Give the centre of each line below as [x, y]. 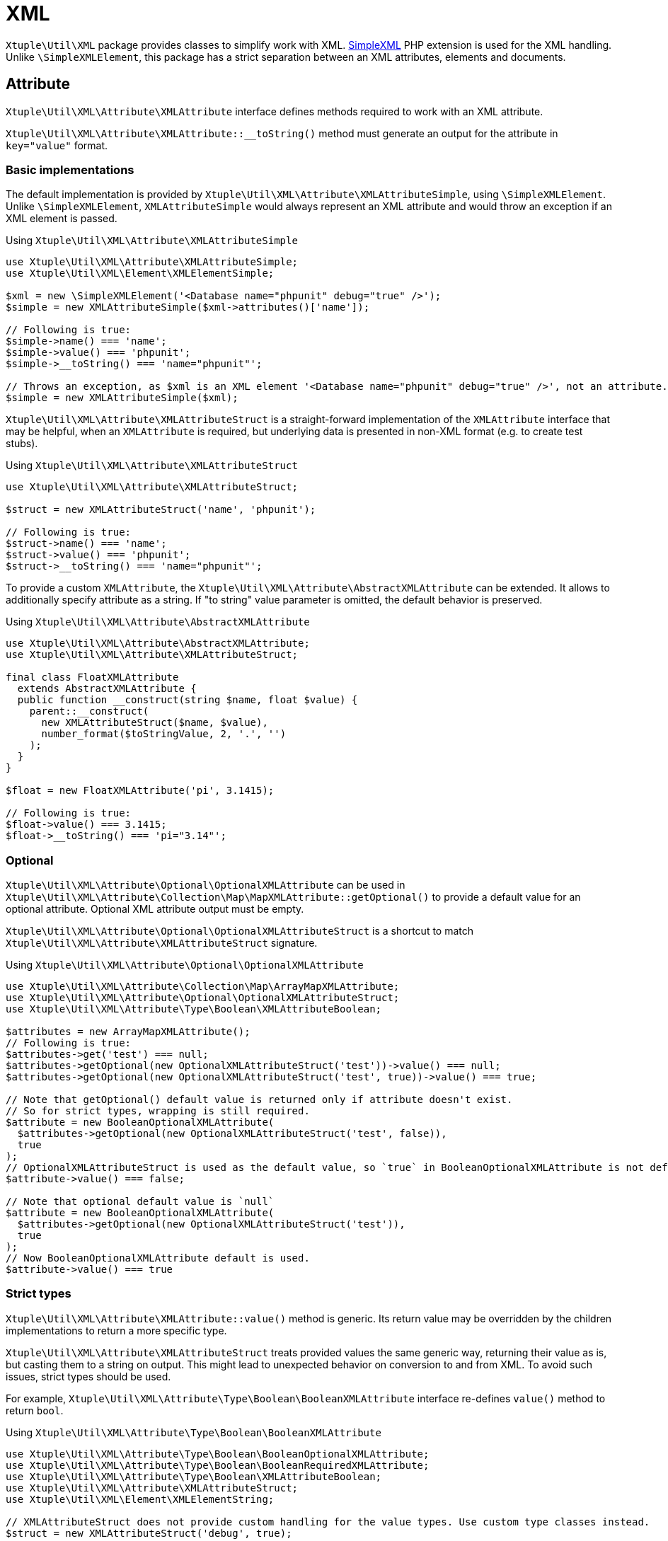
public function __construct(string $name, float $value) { [188, 700]
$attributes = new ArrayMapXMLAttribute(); [128, 1032]
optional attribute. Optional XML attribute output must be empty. [155, 909]
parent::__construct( [89, 711]
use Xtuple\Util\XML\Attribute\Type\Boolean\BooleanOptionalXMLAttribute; [218, 1454]
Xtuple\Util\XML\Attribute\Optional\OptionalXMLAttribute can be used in [206, 885]
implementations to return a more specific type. [116, 1330]
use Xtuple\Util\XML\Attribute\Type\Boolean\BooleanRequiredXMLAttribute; [218, 1465]
